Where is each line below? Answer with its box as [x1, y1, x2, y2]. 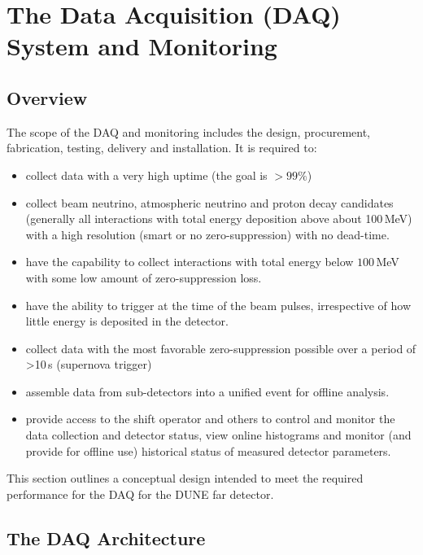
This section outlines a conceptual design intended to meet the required [7, 470, 364, 487]
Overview [7, 85, 88, 110]
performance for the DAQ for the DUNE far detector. [7, 485, 274, 502]
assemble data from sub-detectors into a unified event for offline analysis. [25, 382, 390, 400]
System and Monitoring [7, 29, 277, 63]
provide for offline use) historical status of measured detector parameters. [25, 442, 391, 459]
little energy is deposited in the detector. [25, 312, 229, 330]
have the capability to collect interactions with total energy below [25, 253, 354, 270]
